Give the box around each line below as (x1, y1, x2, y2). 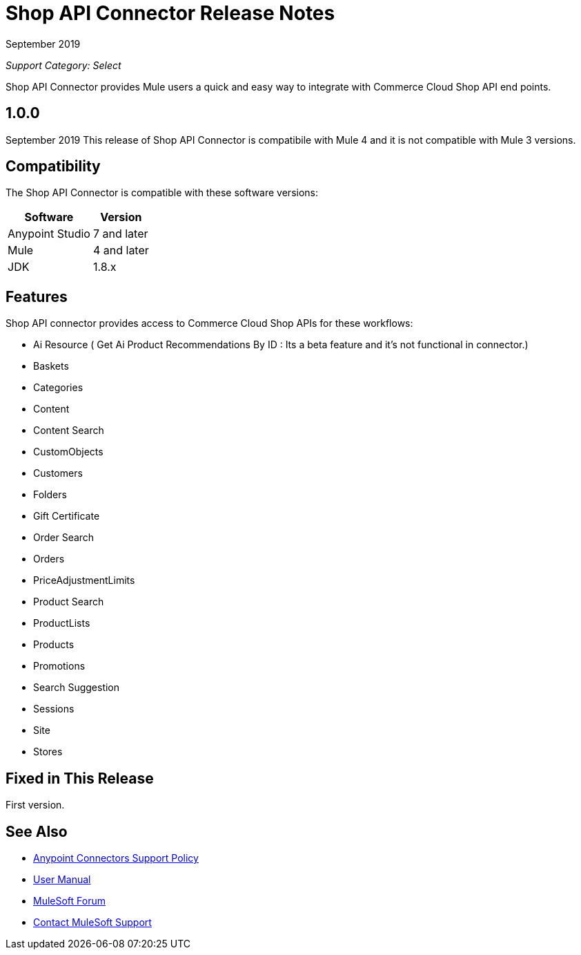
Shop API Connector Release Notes (6, 1, 335, 25)
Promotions (33, 660, 86, 672)
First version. (6, 799, 65, 811)
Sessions (33, 703, 75, 715)
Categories (33, 381, 83, 394)
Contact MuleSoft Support (33, 916, 152, 928)
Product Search (33, 596, 104, 608)
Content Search (33, 424, 104, 437)
